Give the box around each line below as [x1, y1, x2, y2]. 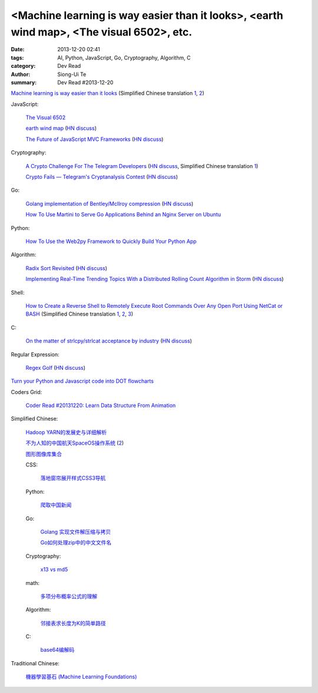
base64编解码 [40, 646, 75, 653]
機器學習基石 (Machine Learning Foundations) [25, 673, 137, 681]
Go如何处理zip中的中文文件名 [40, 539, 112, 546]
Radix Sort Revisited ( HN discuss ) [25, 264, 108, 271]
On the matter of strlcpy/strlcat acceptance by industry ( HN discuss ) [25, 337, 193, 344]
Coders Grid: [11, 388, 42, 395]
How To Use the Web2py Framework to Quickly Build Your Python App [25, 238, 197, 245]
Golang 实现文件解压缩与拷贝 [40, 528, 111, 535]
